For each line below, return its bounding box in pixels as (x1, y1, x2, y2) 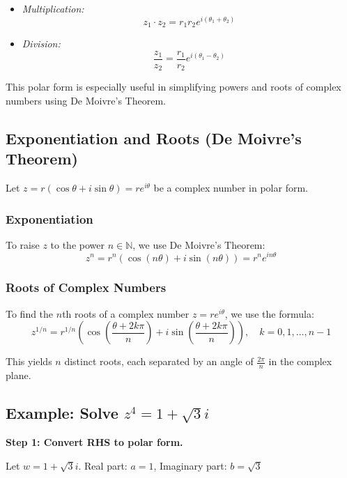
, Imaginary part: (153, 458, 227, 472)
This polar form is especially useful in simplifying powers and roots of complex (6, 79, 341, 94)
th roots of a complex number (62, 306, 190, 321)
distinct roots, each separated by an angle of (64, 354, 254, 369)
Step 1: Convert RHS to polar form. (6, 434, 183, 449)
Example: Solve (6, 402, 118, 424)
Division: (22, 36, 61, 51)
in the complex (268, 354, 332, 369)
